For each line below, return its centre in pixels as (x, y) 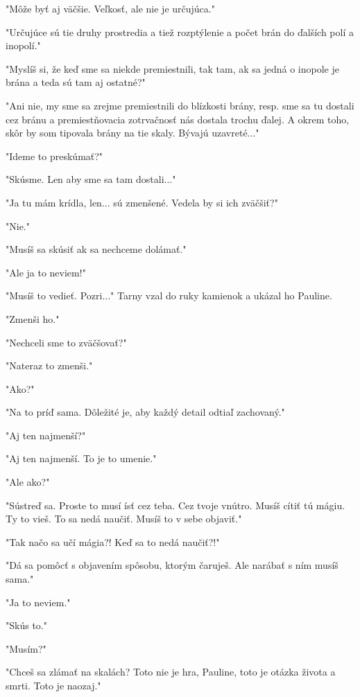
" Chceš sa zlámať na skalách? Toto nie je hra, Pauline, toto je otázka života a (171, 672)
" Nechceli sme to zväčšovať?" (66, 342)
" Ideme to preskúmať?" (54, 156)
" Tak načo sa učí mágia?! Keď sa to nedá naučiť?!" (113, 541)
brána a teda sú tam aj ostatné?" (76, 82)
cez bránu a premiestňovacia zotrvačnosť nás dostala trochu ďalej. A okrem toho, (178, 119)
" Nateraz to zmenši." (49, 365)
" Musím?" (26, 648)
